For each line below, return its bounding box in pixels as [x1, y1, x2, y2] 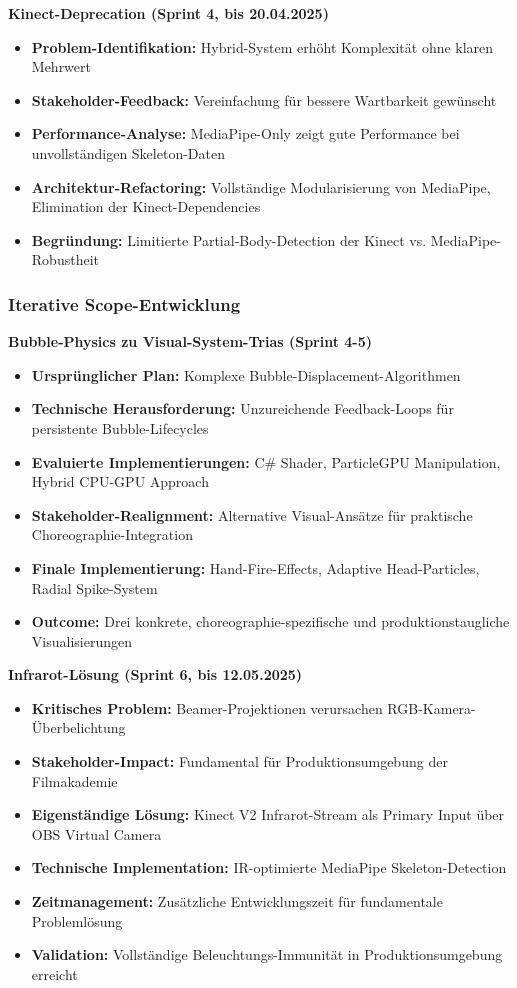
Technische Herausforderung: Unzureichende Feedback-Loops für [31, 398, 454, 419]
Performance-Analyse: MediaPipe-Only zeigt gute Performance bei [31, 123, 460, 144]
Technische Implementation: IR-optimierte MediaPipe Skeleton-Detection [31, 857, 507, 878]
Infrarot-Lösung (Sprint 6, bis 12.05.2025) [8, 664, 303, 685]
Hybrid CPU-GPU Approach [31, 471, 209, 492]
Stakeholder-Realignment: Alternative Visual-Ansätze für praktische [31, 504, 473, 525]
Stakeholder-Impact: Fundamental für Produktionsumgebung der [31, 751, 448, 772]
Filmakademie [31, 770, 118, 791]
